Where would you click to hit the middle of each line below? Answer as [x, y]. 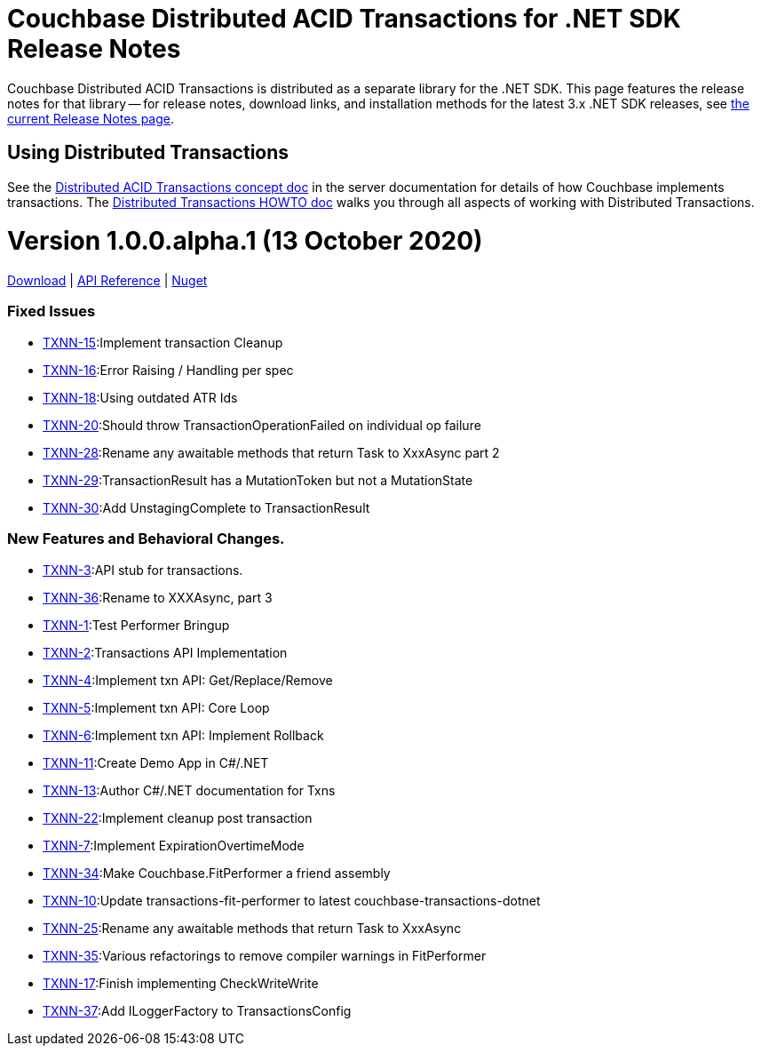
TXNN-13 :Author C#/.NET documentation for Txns [189, 790]
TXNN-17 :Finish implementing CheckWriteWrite [181, 983]
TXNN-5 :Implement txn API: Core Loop [156, 707]
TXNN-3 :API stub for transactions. [143, 570]
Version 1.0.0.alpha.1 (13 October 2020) [245, 241]
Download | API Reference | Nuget [107, 281]
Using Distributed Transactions [148, 153]
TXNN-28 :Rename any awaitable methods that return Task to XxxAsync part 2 [271, 452]
